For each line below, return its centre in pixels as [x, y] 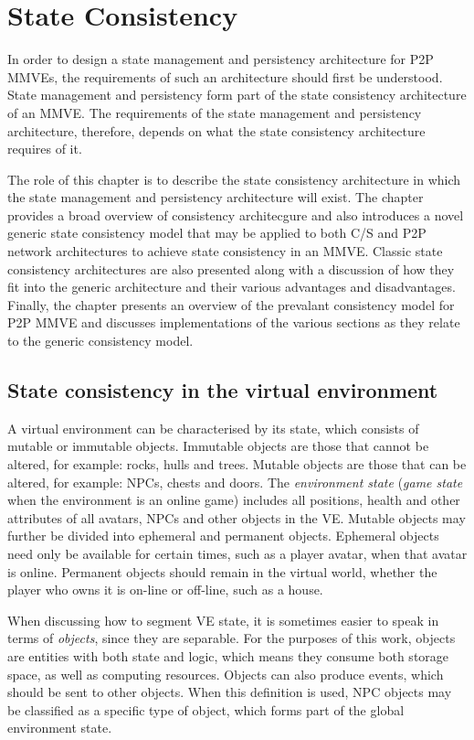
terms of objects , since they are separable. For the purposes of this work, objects [232, 638]
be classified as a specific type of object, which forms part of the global [206, 709]
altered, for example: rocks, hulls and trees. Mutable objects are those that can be [237, 464]
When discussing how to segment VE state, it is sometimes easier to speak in [223, 620]
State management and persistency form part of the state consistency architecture [237, 95]
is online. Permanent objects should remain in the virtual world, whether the [222, 571]
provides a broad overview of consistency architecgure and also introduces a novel [236, 214]
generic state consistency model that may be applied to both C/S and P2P [217, 233]
